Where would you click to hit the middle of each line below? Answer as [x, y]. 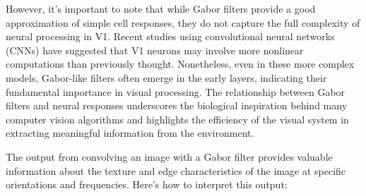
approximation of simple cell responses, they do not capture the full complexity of [183, 22]
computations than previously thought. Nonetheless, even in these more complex [180, 64]
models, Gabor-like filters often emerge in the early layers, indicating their [166, 77]
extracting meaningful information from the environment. [130, 133]
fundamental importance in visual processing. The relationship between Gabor [176, 91]
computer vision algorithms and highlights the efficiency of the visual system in [177, 119]
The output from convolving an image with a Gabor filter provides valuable [169, 156]
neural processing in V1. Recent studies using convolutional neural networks [170, 36]
